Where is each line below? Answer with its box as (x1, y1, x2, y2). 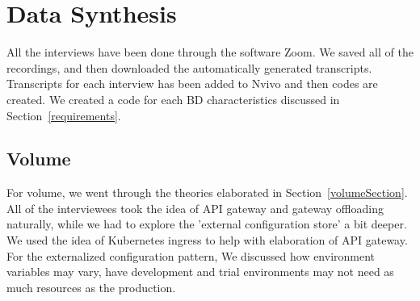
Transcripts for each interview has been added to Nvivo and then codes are (6, 75, 378, 92)
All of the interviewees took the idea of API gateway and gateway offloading (6, 199, 384, 216)
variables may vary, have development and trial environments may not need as (6, 263, 394, 280)
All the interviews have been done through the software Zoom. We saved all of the (6, 44, 414, 61)
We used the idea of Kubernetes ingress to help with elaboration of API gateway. (6, 232, 408, 249)
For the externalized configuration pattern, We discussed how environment (6, 247, 376, 264)
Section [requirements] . (6, 107, 121, 123)
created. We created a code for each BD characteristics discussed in (6, 90, 340, 107)
